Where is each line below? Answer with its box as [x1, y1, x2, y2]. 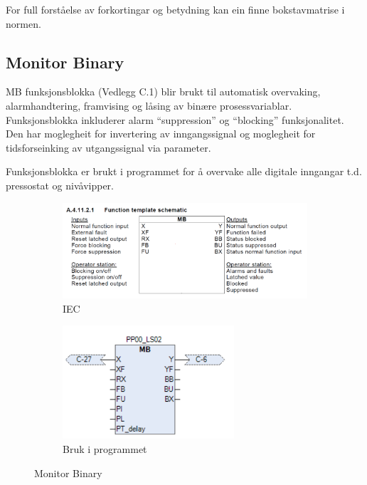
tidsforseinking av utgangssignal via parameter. [6, 140, 211, 155]
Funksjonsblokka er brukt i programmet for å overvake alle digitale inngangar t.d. [6, 164, 362, 179]
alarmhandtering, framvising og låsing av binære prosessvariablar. [6, 98, 292, 113]
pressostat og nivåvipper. [6, 177, 114, 192]
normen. [6, 16, 41, 31]
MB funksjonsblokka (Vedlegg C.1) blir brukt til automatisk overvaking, [6, 84, 321, 99]
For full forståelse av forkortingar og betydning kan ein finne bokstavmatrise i [6, 2, 345, 16]
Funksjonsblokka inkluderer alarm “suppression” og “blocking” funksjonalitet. [6, 112, 344, 127]
